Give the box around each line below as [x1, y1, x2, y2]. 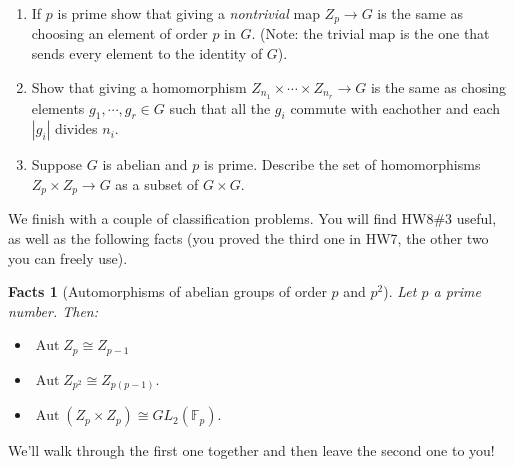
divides [55, 118, 98, 139]
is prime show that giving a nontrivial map [57, 3, 320, 23]
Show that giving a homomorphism [31, 76, 247, 97]
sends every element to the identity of [31, 43, 263, 64]
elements [31, 97, 85, 118]
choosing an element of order [31, 23, 208, 44]
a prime [433, 281, 481, 302]
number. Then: [8, 300, 99, 321]
